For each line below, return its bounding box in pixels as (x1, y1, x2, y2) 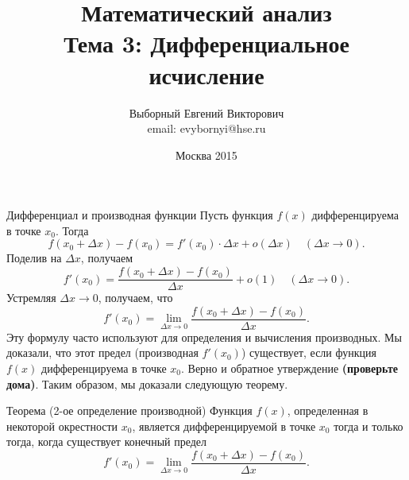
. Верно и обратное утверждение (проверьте (181, 359, 399, 376)
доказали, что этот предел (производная (6, 344, 199, 361)
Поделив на (6, 250, 62, 266)
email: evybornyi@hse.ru (147, 120, 266, 137)
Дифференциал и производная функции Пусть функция (6, 207, 273, 223)
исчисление (149, 58, 264, 91)
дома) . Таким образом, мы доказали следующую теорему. (6, 375, 288, 392)
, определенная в (287, 402, 368, 419)
